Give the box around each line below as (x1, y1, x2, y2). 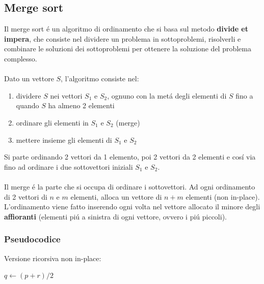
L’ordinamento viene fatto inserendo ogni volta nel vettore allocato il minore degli (4, 201, 260, 212)
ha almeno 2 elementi (48, 100, 115, 111)
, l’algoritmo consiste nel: (61, 73, 139, 84)
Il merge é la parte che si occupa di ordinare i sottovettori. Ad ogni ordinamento (4, 181, 255, 192)
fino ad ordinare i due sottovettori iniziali (4, 161, 133, 172)
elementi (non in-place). (186, 191, 260, 202)
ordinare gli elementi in (16, 117, 89, 128)
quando (16, 100, 39, 111)
